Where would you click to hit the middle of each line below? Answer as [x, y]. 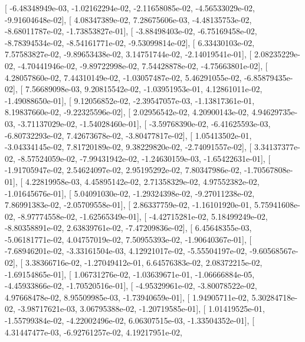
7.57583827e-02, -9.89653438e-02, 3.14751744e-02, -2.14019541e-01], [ [128, 54]
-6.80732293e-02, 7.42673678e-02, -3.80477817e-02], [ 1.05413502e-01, [128, 135]
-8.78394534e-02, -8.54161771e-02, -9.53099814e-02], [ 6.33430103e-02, [130, 42]
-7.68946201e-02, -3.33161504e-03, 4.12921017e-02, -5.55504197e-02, [126, 251]
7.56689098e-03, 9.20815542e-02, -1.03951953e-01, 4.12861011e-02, [144, 89]
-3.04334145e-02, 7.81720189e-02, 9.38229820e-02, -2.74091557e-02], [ [128, 147]
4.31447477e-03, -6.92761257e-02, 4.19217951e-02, [94, 332]
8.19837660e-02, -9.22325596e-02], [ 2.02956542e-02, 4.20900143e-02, [127, 112]
